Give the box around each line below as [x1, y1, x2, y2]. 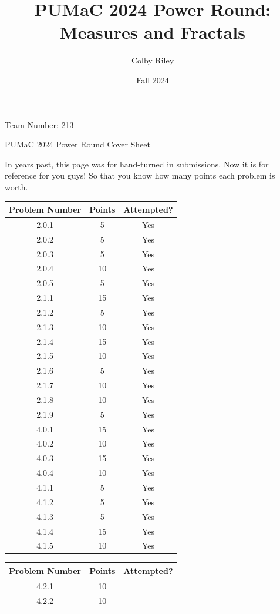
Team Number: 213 [5, 118, 74, 130]
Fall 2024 [136, 73, 169, 86]
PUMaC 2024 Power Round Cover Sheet [5, 138, 150, 150]
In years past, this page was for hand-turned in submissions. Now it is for [5, 157, 269, 170]
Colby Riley [131, 54, 174, 66]
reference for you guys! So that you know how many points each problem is [5, 169, 275, 182]
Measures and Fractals [60, 20, 245, 44]
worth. [5, 180, 28, 193]
